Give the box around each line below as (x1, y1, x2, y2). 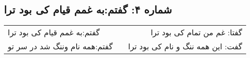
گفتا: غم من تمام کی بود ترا (150, 27, 242, 38)
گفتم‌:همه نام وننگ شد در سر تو (8, 41, 113, 52)
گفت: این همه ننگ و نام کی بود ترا (128, 41, 242, 52)
